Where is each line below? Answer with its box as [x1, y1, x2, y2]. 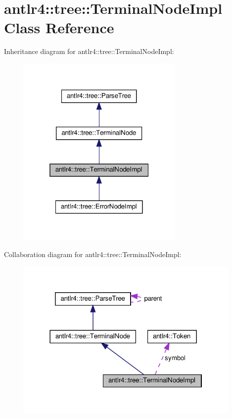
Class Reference [4, 17, 114, 38]
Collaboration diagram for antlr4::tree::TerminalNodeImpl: [4, 249, 182, 259]
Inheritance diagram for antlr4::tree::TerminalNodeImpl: [4, 46, 174, 56]
